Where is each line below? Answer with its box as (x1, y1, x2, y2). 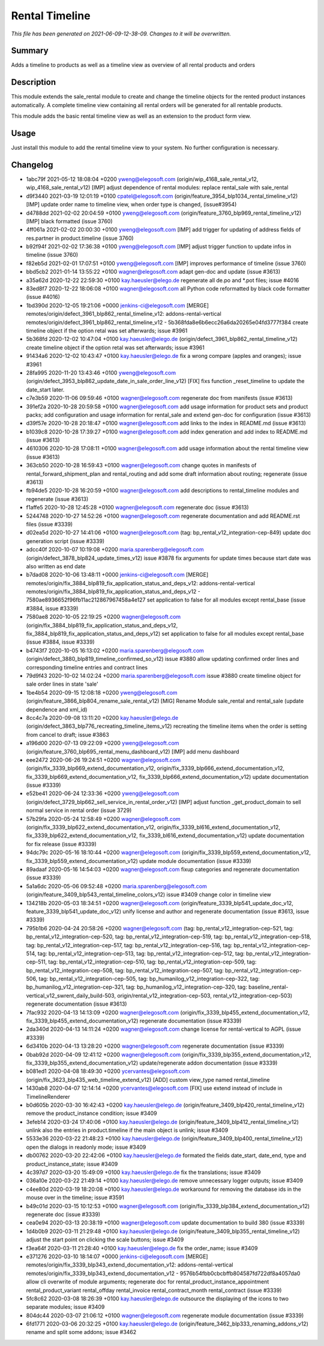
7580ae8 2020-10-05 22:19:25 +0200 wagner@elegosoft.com (26, 613, 181, 621)
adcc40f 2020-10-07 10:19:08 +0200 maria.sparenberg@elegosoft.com (26, 546, 204, 553)
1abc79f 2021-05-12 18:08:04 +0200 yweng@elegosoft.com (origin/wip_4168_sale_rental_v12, (26, 175, 259, 183)
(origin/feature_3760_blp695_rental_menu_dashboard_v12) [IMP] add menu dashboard (26, 748, 239, 755)
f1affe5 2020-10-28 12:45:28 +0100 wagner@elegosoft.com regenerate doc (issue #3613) (26, 504, 249, 511)
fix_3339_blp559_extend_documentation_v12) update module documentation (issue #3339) (26, 857, 251, 864)
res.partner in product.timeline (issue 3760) (26, 235, 134, 242)
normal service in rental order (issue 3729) (26, 807, 132, 814)
